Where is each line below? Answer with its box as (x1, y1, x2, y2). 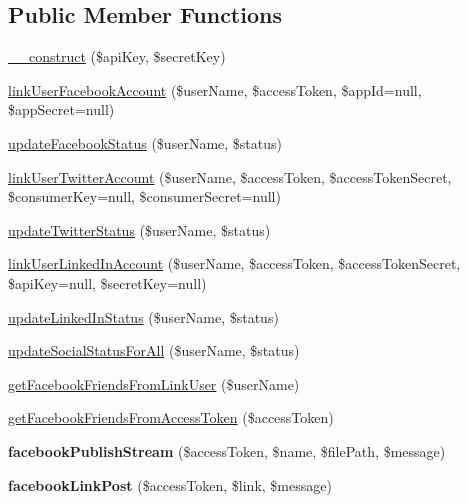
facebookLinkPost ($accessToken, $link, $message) (8, 474, 332, 495)
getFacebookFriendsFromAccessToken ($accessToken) (8, 407, 334, 428)
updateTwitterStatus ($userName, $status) (8, 219, 271, 240)
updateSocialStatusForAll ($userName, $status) (8, 340, 300, 361)
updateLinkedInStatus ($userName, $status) (8, 306, 279, 327)
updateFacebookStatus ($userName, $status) (8, 132, 282, 153)
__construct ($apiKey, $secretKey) (8, 46, 226, 67)
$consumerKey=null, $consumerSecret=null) (8, 186, 281, 207)
